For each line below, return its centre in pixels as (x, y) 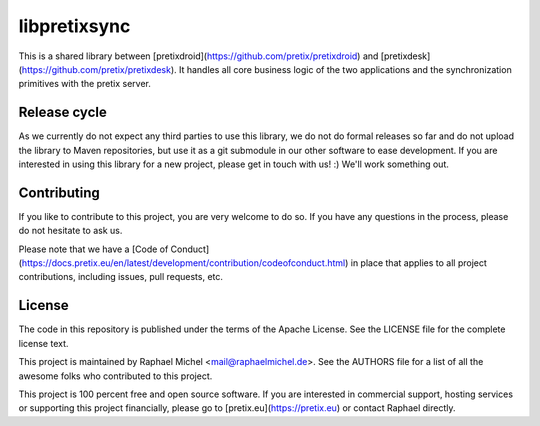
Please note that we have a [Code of (93, 249)
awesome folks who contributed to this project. (115, 376)
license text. (43, 343)
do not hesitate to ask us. (70, 231)
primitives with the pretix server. (85, 84)
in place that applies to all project (418, 263)
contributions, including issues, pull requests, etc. (121, 277)
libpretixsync (74, 26)
